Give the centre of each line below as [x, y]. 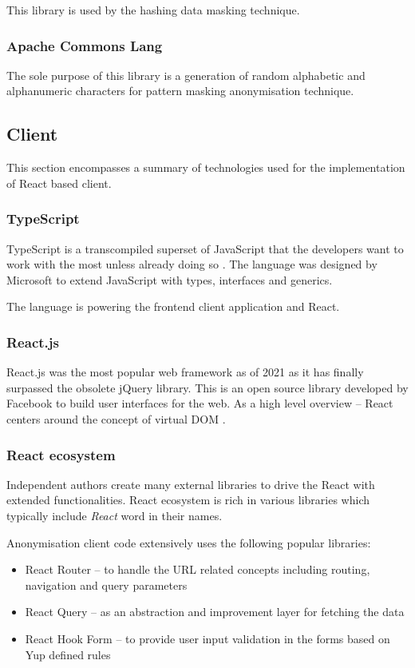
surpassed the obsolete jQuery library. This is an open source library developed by [207, 387]
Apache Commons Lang [85, 45]
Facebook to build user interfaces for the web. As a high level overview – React [200, 403]
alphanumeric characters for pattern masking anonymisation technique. [180, 91]
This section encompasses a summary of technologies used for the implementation [206, 167]
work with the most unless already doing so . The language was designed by [192, 264]
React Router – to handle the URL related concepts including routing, [198, 569]
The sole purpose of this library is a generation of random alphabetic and [186, 75]
